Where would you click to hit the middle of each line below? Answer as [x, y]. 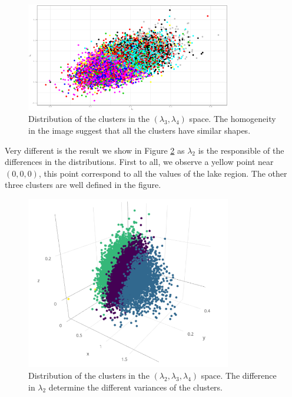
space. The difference [239, 375]
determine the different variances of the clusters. [135, 387]
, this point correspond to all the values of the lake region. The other [163, 173]
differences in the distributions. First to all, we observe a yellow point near [139, 162]
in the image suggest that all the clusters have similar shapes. [140, 130]
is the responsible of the [241, 150]
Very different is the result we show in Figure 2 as [95, 150]
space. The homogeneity [233, 119]
